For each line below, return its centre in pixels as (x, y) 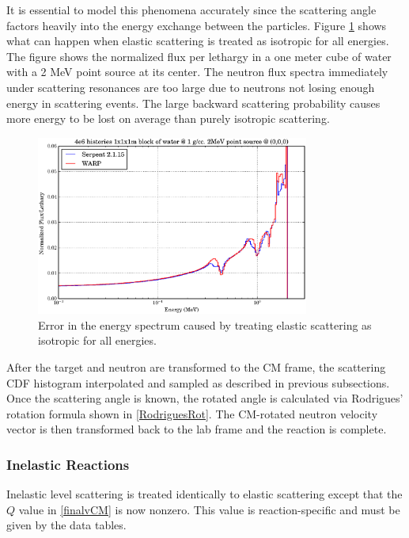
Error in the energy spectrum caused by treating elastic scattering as (205, 324)
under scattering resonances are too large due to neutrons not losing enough (191, 87)
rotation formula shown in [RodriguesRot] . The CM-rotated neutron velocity (192, 413)
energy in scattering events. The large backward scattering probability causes (193, 103)
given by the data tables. (66, 525)
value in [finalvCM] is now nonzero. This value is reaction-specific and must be (209, 509)
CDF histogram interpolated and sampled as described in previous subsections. (198, 382)
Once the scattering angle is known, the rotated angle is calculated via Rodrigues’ (205, 398)
